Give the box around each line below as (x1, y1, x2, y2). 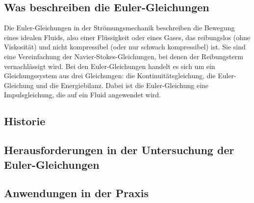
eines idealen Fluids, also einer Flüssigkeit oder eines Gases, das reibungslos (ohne (4, 32, 250, 42)
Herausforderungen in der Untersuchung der (4, 142, 234, 158)
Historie (4, 113, 46, 129)
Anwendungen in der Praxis (4, 185, 149, 201)
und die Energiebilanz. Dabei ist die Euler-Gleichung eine (36, 80, 209, 90)
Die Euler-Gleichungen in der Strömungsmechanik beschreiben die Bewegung (4, 23, 235, 33)
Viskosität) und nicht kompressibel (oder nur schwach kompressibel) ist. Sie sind (4, 42, 246, 52)
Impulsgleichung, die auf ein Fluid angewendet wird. (4, 90, 161, 100)
